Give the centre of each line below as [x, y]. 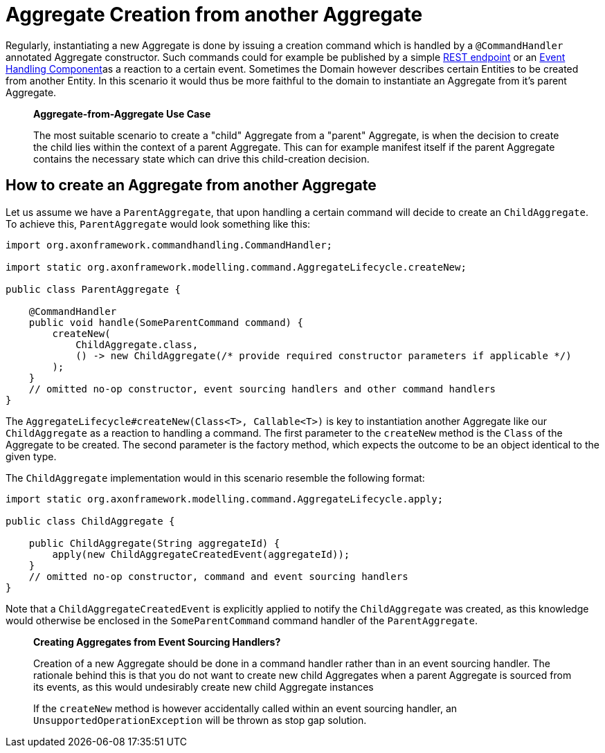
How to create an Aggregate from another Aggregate [191, 185]
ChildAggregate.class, [137, 344]
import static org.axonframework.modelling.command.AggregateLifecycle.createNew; [236, 267]
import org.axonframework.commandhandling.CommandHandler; [169, 245]
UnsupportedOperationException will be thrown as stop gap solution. [200, 720]
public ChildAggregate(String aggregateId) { [154, 543]
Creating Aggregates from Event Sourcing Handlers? [157, 642]
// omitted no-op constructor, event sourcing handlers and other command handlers [262, 389]
